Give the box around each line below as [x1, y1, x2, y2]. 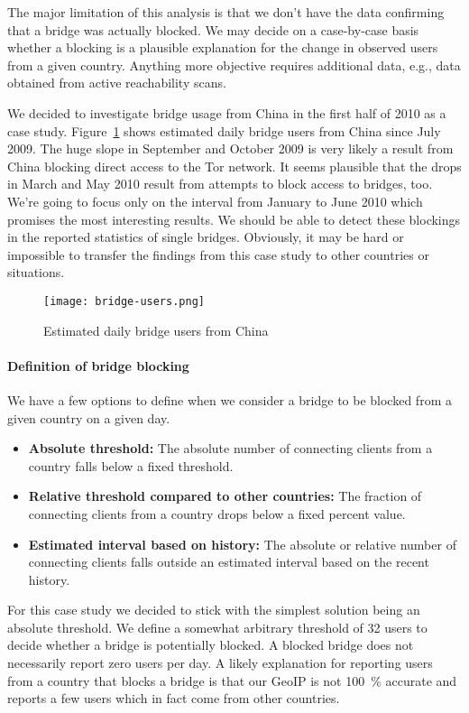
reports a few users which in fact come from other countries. [7, 689, 340, 708]
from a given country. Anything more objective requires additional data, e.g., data [7, 55, 461, 74]
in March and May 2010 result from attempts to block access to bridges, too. [7, 174, 433, 193]
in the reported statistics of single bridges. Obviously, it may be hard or [7, 227, 404, 246]
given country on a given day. [7, 408, 170, 427]
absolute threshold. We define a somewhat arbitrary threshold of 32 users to [7, 617, 428, 636]
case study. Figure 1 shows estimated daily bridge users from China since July [7, 121, 441, 140]
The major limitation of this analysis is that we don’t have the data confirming [7, 3, 445, 21]
